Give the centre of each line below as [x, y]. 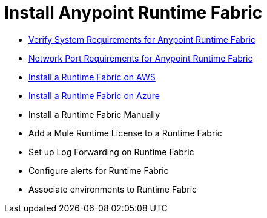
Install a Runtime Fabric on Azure [94, 95]
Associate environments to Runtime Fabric [113, 189]
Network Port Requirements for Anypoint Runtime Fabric [141, 58]
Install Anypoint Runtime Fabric [133, 13]
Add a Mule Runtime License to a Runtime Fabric [125, 133]
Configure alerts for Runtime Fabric [99, 170]
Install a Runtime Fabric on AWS [92, 77]
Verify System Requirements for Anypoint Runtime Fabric [142, 39]
